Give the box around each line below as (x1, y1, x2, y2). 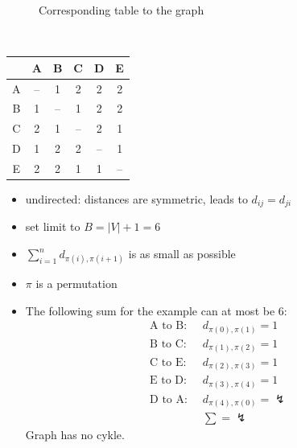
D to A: (150, 393, 188, 405)
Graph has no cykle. (25, 426, 125, 443)
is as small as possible (128, 245, 236, 262)
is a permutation (35, 275, 118, 292)
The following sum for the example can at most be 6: (25, 302, 287, 319)
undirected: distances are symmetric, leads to (25, 191, 248, 207)
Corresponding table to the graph (39, 2, 204, 18)
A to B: (150, 320, 188, 332)
